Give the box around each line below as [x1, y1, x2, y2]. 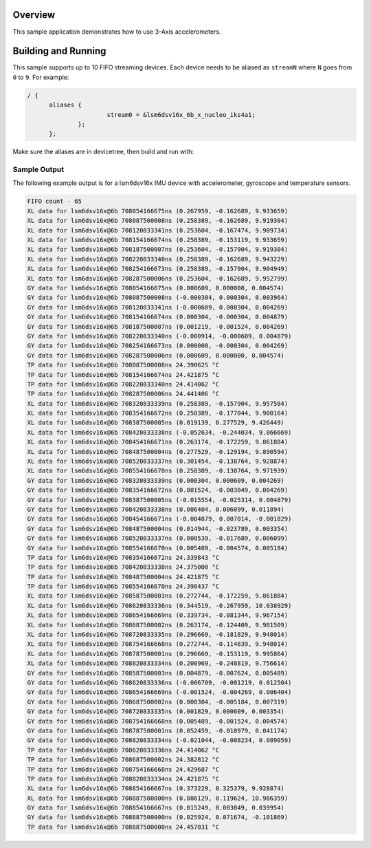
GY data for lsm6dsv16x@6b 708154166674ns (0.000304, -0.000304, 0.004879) [27, 313, 289, 321]
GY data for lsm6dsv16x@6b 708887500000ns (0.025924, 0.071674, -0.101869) [27, 814, 289, 821]
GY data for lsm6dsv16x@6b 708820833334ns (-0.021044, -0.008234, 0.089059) [27, 737, 292, 744]
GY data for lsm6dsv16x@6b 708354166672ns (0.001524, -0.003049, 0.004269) [27, 486, 289, 494]
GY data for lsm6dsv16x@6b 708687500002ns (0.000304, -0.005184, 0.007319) [27, 698, 289, 706]
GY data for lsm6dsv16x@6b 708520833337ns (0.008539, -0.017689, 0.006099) [27, 534, 289, 543]
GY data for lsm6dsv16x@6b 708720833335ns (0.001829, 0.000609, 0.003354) [27, 708, 285, 715]
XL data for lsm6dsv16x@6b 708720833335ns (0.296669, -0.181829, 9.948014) [27, 631, 289, 639]
